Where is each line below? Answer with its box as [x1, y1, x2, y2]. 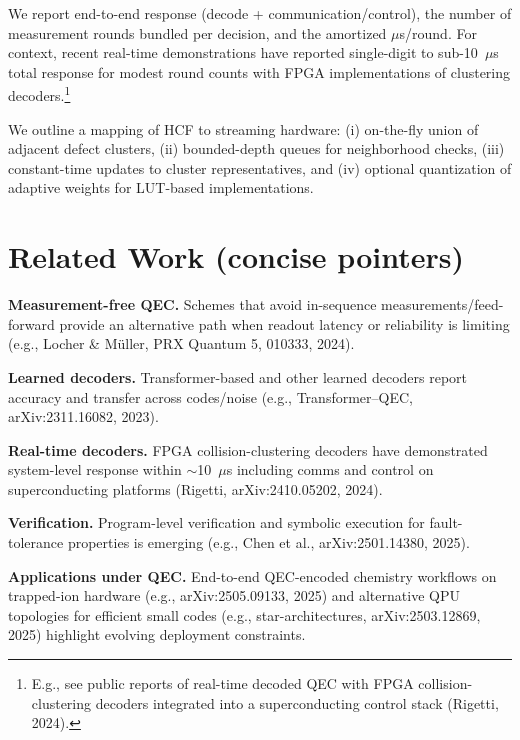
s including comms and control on [226, 459, 434, 480]
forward [8, 313, 55, 334]
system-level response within [8, 459, 182, 480]
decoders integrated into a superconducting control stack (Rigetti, [95, 692, 499, 713]
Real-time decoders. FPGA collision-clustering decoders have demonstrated [8, 439, 488, 460]
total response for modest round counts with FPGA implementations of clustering [8, 61, 511, 82]
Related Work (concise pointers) [8, 236, 464, 277]
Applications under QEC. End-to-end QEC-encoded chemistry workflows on [8, 565, 497, 586]
